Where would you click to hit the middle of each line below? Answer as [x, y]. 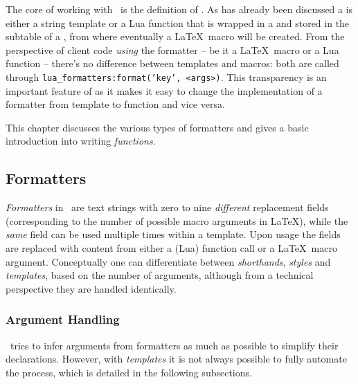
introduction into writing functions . [81, 141]
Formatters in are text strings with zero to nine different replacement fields [167, 207]
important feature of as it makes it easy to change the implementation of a [164, 90]
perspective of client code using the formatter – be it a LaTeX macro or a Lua [172, 49]
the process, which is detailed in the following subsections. [129, 372]
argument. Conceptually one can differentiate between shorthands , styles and [168, 261]
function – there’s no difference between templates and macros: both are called [172, 63]
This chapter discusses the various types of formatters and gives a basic [157, 127]
